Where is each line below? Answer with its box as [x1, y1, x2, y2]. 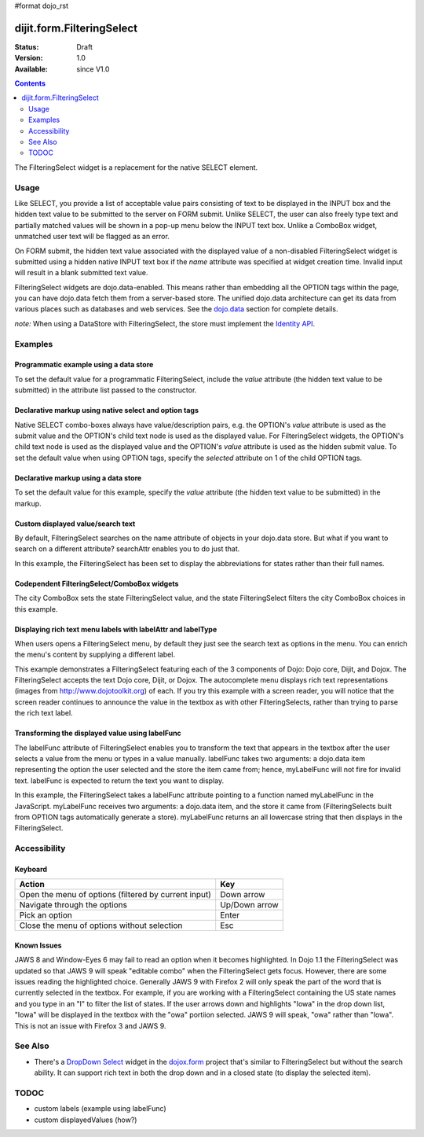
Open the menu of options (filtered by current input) [19, 889, 212, 900]
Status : [14, 42, 39, 51]
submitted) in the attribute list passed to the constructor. [14, 385, 197, 395]
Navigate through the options [19, 900, 127, 911]
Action [19, 879, 45, 890]
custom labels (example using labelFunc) [34, 1104, 166, 1113]
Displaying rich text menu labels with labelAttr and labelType [14, 624, 217, 634]
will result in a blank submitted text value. [14, 268, 148, 278]
